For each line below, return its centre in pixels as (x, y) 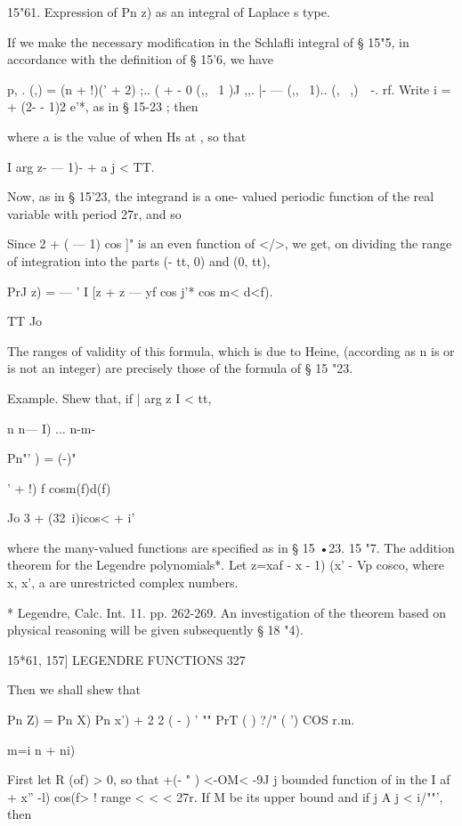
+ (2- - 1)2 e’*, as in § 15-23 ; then (103, 106)
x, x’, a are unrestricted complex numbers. (123, 583)
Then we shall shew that (74, 689)
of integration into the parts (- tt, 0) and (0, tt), (139, 260)
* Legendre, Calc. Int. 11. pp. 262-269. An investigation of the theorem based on (227, 612)
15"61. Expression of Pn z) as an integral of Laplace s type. (169, 12)
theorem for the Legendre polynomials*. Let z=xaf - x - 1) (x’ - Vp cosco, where (226, 565)
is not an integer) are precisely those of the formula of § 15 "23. (180, 368)
